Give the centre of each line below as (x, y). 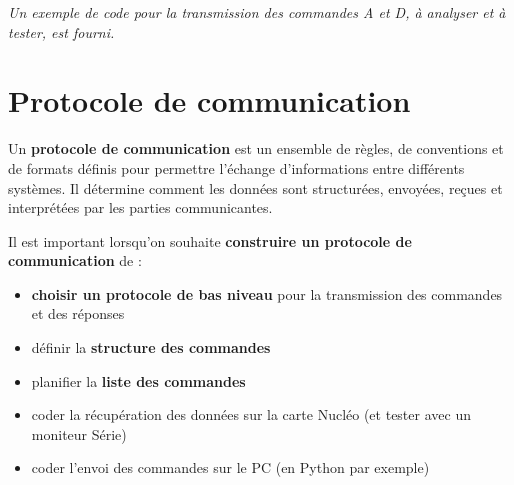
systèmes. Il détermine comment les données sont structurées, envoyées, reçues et (255, 187)
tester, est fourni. (61, 31)
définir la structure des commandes (151, 347)
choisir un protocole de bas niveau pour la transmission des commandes (267, 293)
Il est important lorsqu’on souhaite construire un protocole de (210, 240)
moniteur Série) (79, 433)
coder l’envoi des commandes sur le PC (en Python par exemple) (230, 467)
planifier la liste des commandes (138, 380)
